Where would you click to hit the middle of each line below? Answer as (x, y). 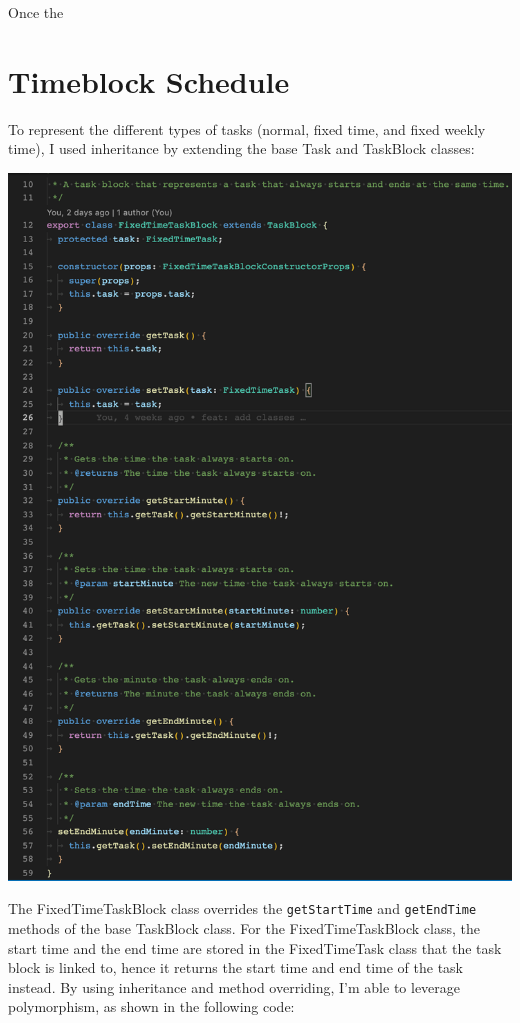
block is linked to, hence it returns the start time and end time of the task (236, 967)
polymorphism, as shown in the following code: (151, 1006)
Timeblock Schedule (149, 80)
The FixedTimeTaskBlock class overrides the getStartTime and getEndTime (242, 908)
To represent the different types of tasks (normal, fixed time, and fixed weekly (247, 128)
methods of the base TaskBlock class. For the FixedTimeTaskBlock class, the (244, 928)
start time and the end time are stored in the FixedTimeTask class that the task (255, 947)
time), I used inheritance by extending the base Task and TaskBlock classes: (241, 148)
